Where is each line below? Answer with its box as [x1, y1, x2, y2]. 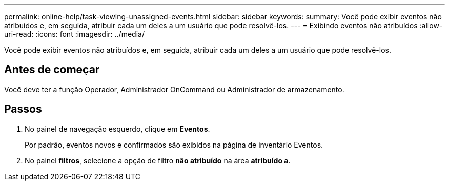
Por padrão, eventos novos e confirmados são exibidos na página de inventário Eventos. [25, 140, 323, 149]
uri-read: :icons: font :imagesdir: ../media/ [4, 30, 145, 38]
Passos [4, 102, 42, 116]
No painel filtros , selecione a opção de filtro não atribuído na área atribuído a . [25, 156, 291, 165]
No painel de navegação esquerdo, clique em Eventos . [25, 124, 210, 133]
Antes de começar [4, 63, 100, 76]
